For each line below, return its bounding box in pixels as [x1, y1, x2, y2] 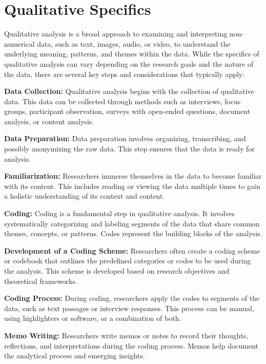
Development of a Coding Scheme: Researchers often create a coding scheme [4, 245, 260, 256]
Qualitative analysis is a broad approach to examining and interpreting [4, 28, 228, 39]
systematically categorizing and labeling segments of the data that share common [4, 218, 260, 228]
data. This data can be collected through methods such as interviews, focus [4, 95, 241, 106]
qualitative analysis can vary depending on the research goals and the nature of [4, 58, 254, 69]
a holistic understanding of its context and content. [4, 190, 165, 201]
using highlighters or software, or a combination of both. [4, 313, 181, 323]
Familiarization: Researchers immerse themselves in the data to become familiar [4, 170, 262, 181]
